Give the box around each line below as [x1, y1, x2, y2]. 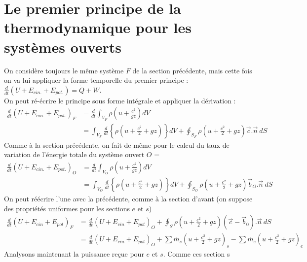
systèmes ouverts [4, 36, 122, 57]
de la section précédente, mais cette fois [132, 65, 252, 75]
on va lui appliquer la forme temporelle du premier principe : [4, 75, 189, 85]
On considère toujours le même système [4, 65, 124, 75]
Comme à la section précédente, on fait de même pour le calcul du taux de [4, 139, 230, 150]
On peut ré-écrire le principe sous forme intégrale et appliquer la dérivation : [4, 95, 236, 105]
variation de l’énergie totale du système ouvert [4, 149, 145, 160]
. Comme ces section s [163, 249, 230, 259]
